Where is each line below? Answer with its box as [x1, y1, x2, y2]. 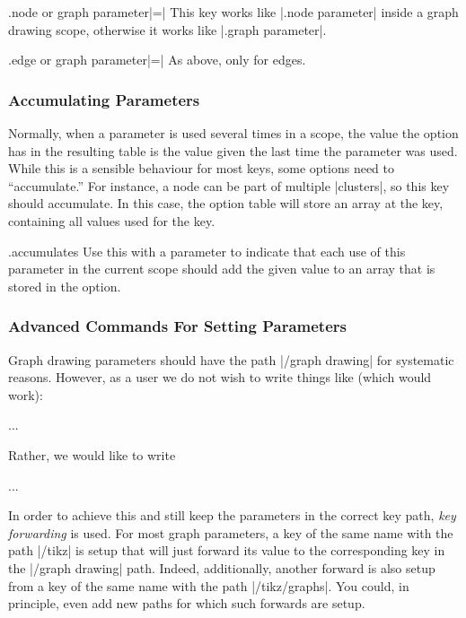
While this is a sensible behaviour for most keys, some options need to [8, 159, 394, 178]
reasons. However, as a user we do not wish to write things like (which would [8, 368, 432, 387]
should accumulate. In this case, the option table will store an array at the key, [8, 194, 444, 213]
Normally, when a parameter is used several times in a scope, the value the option [8, 124, 459, 142]
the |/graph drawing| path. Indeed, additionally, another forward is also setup [8, 558, 435, 577]
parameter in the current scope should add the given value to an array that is [8, 259, 435, 278]
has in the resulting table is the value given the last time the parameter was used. [8, 141, 458, 160]
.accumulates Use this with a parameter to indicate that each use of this [8, 241, 406, 260]
